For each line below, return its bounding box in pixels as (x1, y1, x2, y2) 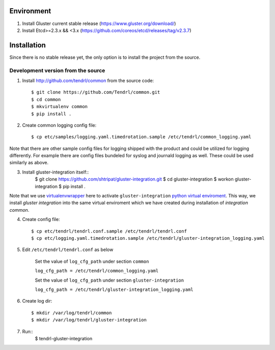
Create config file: (22, 216, 60, 222)
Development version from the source (9, 67, 105, 74)
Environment (9, 7, 51, 15)
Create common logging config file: (22, 122, 97, 128)
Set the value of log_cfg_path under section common (35, 258, 149, 264)
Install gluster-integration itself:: (22, 169, 89, 175)
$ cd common (31, 96, 61, 102)
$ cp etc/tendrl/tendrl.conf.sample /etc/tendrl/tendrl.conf (31, 228, 187, 234)
